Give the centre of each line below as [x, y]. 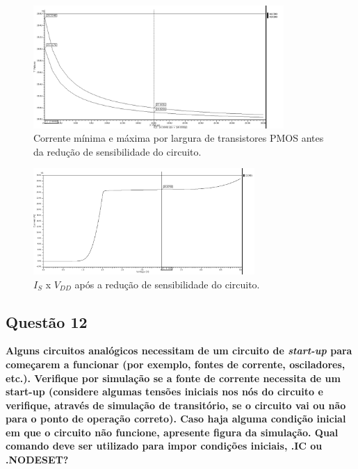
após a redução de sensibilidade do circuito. [167, 284]
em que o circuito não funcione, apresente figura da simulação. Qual [172, 432]
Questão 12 [47, 321]
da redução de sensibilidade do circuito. [117, 151]
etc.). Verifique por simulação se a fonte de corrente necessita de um [173, 378]
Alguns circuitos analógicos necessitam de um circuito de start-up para [179, 351]
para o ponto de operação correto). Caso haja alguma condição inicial [176, 419]
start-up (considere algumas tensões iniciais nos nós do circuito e [164, 392]
